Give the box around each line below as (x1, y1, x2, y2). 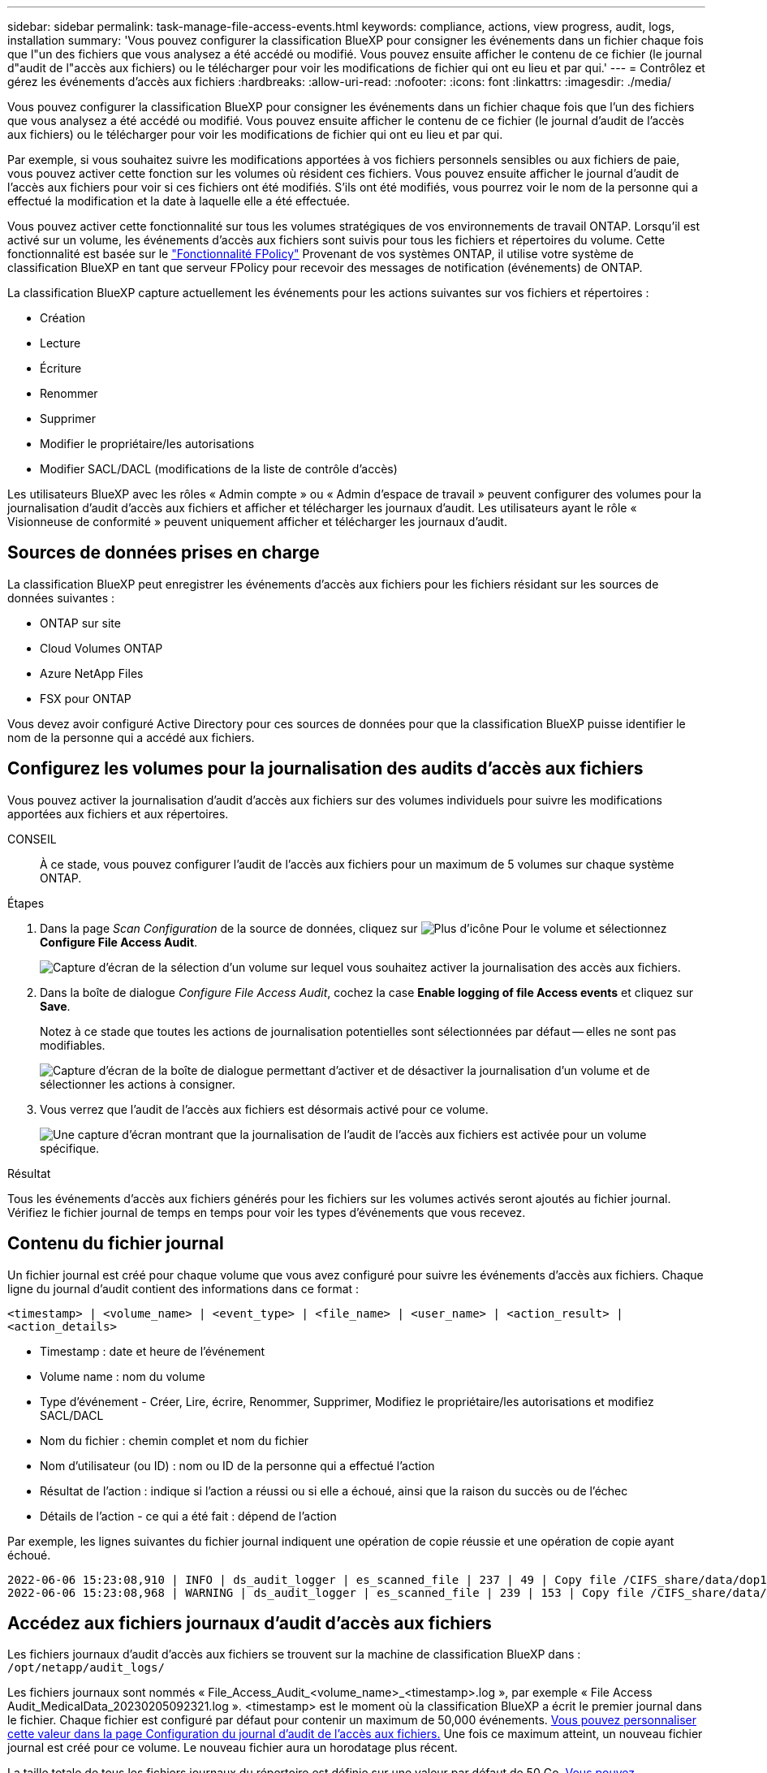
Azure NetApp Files (40, 666, 144, 680)
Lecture (40, 336, 81, 350)
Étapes (7, 895, 45, 910)
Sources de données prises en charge (7, 542, 320, 563)
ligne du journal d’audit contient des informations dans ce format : (7, 1281, 360, 1296)
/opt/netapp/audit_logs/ (7, 1661, 165, 1675)
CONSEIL (7, 831, 57, 846)
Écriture (40, 361, 82, 375)
